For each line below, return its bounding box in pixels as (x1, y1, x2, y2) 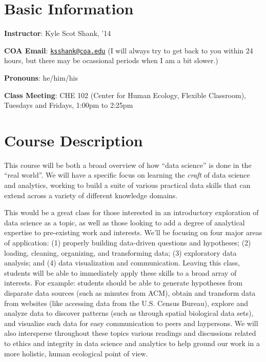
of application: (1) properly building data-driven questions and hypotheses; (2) (4, 237, 251, 248)
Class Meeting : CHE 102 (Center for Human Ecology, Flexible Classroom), (4, 89, 247, 100)
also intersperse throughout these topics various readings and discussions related (4, 328, 256, 338)
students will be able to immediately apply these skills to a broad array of (4, 267, 237, 278)
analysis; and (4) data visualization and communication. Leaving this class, (4, 257, 240, 268)
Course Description (4, 129, 143, 150)
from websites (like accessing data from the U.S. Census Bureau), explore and (4, 297, 248, 308)
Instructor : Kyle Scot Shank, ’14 (4, 28, 111, 39)
